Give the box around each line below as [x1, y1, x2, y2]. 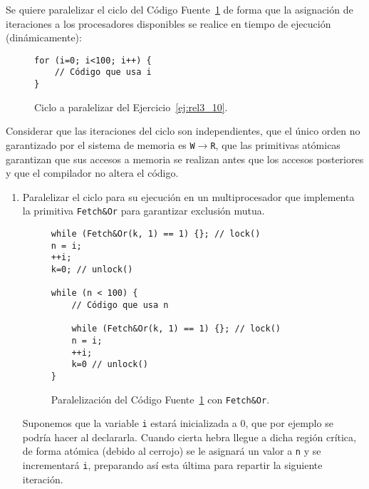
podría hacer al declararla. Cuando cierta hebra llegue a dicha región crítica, [22, 429, 356, 444]
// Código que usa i [54, 67, 152, 78]
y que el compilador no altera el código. [6, 165, 179, 180]
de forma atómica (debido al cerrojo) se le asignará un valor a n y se [22, 443, 321, 458]
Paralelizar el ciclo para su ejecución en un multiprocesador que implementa [22, 189, 355, 204]
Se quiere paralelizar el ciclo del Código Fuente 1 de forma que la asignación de [6, 2, 353, 16]
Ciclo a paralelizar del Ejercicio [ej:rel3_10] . [34, 99, 228, 114]
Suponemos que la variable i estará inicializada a [22, 416, 237, 431]
